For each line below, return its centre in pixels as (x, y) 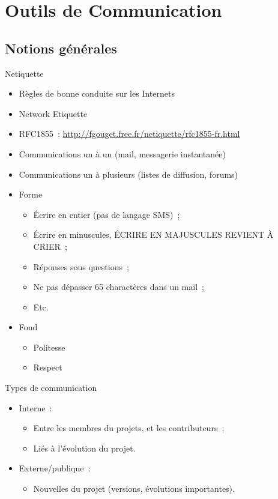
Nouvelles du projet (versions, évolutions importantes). (134, 488)
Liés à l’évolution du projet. (84, 448)
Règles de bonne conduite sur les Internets (97, 93)
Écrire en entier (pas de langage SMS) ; (107, 214)
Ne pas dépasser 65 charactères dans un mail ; (119, 287)
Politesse (49, 347)
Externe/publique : (55, 468)
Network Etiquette (53, 113)
